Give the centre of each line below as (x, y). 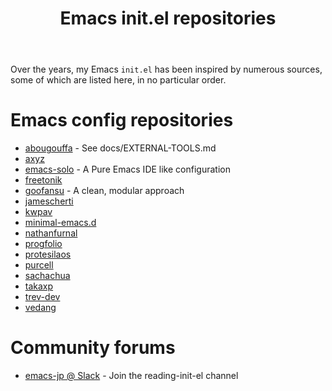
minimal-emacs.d (60, 223)
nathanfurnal (51, 233)
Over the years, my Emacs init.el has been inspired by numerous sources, (166, 69)
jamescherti (49, 201)
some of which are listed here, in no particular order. (118, 80)
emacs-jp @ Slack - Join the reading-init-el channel (131, 376)
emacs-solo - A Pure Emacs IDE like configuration (127, 169)
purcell (39, 265)
